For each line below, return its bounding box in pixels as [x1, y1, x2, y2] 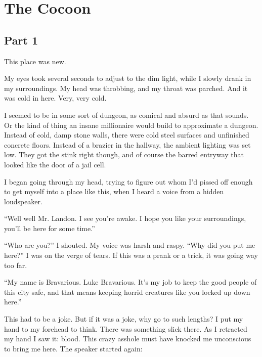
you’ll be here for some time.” [4, 222, 95, 233]
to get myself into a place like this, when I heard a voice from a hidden [4, 186, 224, 197]
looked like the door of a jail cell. [4, 159, 106, 169]
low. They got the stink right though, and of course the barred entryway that [4, 149, 244, 160]
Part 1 [4, 32, 38, 48]
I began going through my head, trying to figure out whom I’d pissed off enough [4, 176, 253, 187]
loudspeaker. [4, 196, 42, 206]
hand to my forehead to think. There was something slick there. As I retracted [4, 323, 247, 334]
